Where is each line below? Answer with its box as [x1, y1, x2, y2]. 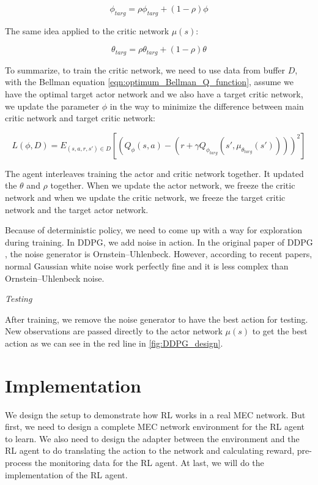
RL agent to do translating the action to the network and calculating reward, [5, 444, 295, 457]
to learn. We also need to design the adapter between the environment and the [5, 432, 300, 445]
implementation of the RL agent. [5, 468, 128, 481]
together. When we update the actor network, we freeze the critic [50, 179, 295, 192]
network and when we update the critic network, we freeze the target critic [5, 191, 286, 203]
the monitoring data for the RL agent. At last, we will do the [34, 456, 264, 469]
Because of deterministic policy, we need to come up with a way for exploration [5, 224, 303, 236]
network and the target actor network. [5, 203, 149, 216]
